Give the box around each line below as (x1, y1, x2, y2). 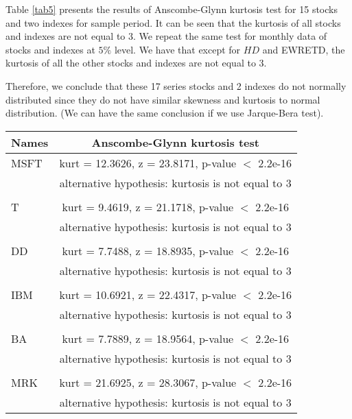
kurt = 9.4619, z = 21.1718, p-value (62, 198, 234, 215)
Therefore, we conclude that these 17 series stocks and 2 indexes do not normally (5, 78, 347, 93)
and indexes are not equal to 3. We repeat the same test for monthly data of (5, 29, 327, 43)
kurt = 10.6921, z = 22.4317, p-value (59, 286, 237, 302)
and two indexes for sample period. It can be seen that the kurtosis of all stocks (5, 15, 341, 29)
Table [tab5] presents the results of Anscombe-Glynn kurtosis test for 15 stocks (5, 2, 338, 16)
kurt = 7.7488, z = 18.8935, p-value (62, 242, 234, 259)
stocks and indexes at (5, 42, 95, 56)
